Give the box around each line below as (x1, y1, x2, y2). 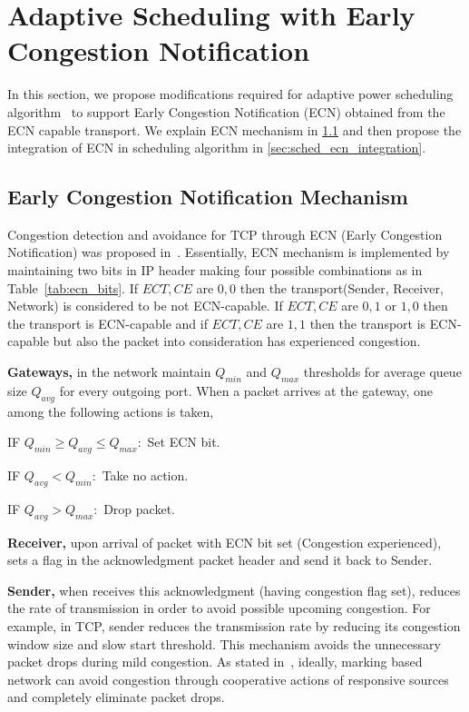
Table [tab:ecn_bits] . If (7, 278, 139, 297)
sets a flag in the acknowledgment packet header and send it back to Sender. (7, 550, 433, 569)
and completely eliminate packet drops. (7, 687, 225, 707)
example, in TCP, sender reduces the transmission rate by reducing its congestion (7, 617, 461, 635)
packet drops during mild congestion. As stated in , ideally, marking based (7, 652, 423, 671)
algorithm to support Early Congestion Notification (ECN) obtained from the (7, 102, 445, 121)
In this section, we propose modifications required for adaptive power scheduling (7, 84, 454, 104)
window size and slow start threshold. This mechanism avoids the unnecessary (7, 634, 441, 653)
